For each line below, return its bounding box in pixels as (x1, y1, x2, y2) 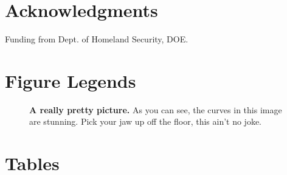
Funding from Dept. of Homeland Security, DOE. (5, 33, 188, 45)
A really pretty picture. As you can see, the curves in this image (29, 103, 282, 116)
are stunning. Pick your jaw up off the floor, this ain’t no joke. (29, 115, 262, 128)
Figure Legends (5, 68, 136, 93)
